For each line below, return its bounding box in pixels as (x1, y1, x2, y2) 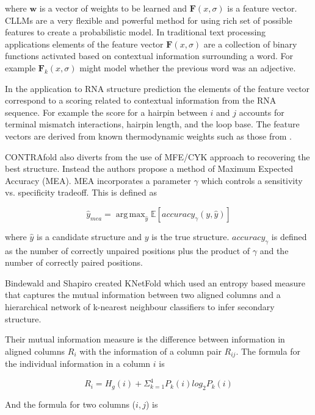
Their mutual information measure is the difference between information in (5, 333, 285, 346)
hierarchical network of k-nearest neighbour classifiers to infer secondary (5, 300, 275, 313)
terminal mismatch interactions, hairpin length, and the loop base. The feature (5, 118, 300, 130)
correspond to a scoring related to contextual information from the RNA (5, 94, 277, 107)
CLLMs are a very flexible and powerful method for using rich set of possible (5, 13, 292, 26)
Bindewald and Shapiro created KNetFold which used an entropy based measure (5, 276, 305, 289)
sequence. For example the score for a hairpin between (5, 105, 208, 118)
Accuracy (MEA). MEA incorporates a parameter (5, 174, 191, 186)
